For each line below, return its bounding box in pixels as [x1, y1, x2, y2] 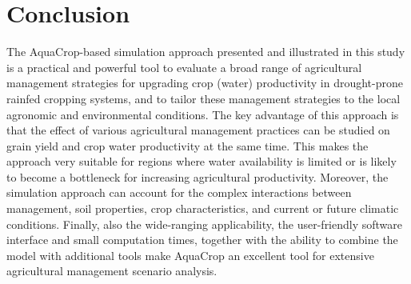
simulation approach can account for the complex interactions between [6, 184, 352, 201]
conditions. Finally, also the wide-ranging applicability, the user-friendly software [6, 215, 403, 232]
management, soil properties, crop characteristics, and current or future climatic [6, 200, 399, 217]
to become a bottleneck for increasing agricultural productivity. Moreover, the [6, 168, 389, 185]
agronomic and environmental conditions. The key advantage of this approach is [6, 106, 399, 122]
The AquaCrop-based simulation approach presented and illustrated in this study [6, 43, 405, 60]
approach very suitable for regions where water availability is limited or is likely [6, 153, 397, 170]
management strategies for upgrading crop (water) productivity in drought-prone [6, 74, 403, 91]
